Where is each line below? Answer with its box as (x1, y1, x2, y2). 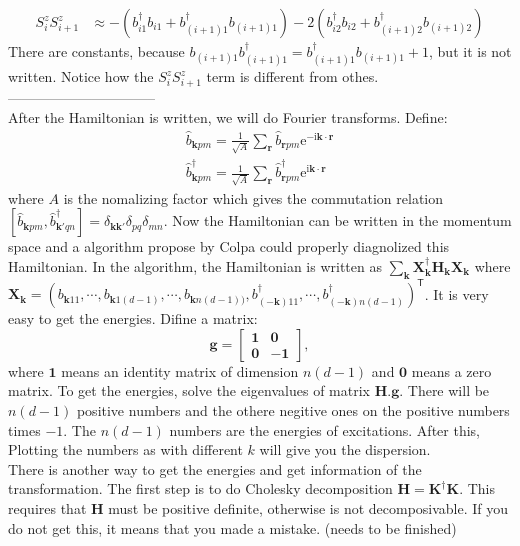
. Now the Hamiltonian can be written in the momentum (163, 210, 512, 231)
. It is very (424, 283, 489, 304)
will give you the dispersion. (259, 439, 431, 460)
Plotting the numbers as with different (8, 439, 243, 460)
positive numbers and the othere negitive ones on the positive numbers (76, 400, 510, 421)
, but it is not (429, 41, 512, 62)
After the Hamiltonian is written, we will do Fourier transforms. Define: (8, 106, 448, 127)
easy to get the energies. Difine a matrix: (8, 308, 258, 329)
